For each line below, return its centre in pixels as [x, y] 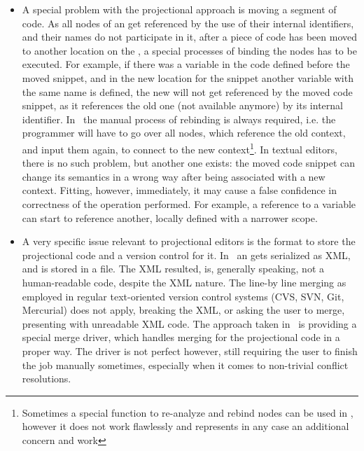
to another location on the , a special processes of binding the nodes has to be [189, 50]
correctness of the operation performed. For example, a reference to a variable [189, 203]
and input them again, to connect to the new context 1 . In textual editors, [180, 148]
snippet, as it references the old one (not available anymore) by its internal [182, 105]
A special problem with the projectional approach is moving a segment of [179, 9]
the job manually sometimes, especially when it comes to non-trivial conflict [185, 365]
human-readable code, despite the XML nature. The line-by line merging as [184, 282]
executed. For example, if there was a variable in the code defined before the [186, 64]
